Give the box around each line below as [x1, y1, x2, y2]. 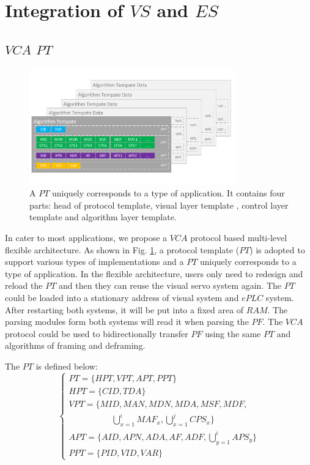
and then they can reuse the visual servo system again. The [59, 279, 282, 292]
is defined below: [35, 360, 98, 372]
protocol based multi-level [190, 231, 287, 244]
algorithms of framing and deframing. [5, 339, 146, 352]
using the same [205, 327, 261, 340]
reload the [5, 279, 43, 292]
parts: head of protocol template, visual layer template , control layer [29, 198, 289, 211]
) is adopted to [249, 243, 305, 256]
